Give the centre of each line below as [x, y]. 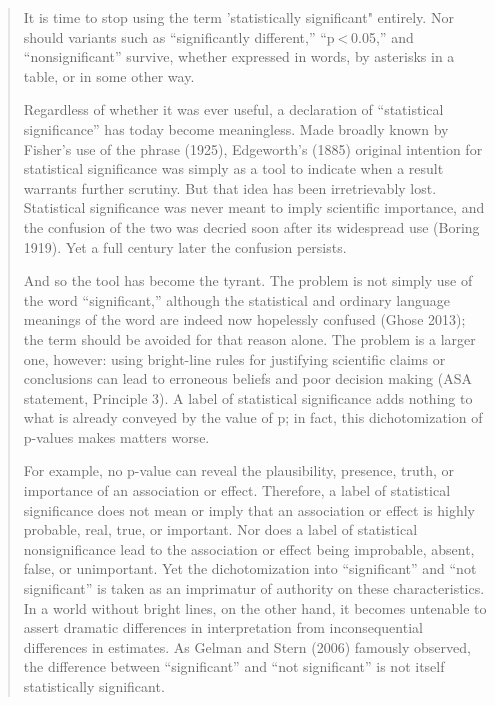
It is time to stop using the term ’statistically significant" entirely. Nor [238, 17]
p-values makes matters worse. [116, 436]
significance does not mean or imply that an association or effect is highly [249, 509]
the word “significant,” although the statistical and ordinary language [237, 299]
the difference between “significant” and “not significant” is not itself [234, 666]
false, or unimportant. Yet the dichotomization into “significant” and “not [250, 568]
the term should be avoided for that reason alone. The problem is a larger [249, 338]
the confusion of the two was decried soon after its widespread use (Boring [251, 226]
